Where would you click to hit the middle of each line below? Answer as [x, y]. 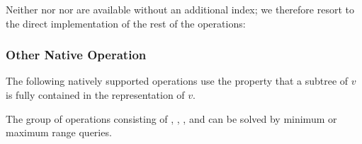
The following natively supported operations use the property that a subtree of [177, 81]
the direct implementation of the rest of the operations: [126, 23]
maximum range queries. [59, 132]
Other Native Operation [76, 55]
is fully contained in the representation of [95, 95]
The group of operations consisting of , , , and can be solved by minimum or [171, 118]
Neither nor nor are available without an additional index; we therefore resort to [180, 9]
